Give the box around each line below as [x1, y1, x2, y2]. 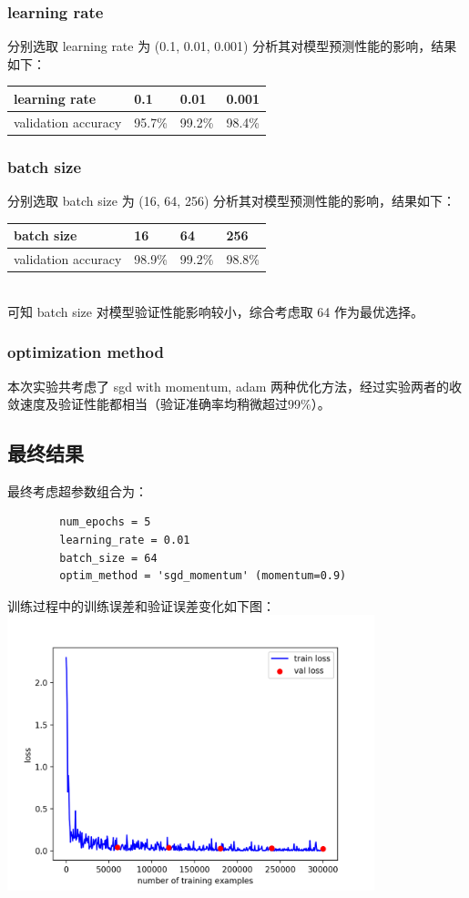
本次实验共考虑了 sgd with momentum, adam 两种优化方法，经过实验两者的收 [7, 376, 462, 395]
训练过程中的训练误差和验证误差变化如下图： [7, 596, 275, 615]
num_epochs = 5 [59, 515, 151, 529]
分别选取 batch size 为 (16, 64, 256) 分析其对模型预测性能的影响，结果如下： [7, 191, 455, 210]
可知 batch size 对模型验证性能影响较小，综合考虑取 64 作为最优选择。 [7, 301, 423, 321]
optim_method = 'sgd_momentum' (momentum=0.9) [59, 569, 347, 583]
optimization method [7, 341, 164, 363]
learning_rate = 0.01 [59, 534, 190, 547]
